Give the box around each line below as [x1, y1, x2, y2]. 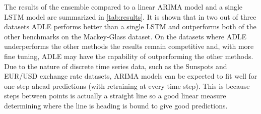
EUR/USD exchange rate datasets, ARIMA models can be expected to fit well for [4, 71, 257, 81]
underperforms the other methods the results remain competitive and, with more [4, 41, 254, 51]
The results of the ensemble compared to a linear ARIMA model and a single [4, 2, 243, 12]
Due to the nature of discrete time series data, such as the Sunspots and [4, 61, 227, 71]
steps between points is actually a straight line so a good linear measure [4, 90, 226, 101]
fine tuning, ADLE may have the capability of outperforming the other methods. [4, 50, 253, 61]
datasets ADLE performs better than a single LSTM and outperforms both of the [4, 21, 256, 32]
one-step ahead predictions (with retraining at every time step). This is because [4, 80, 250, 91]
